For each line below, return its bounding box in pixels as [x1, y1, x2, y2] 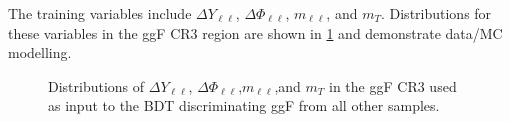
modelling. [8, 42, 72, 63]
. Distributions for [380, 3, 492, 23]
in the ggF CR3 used [329, 75, 457, 96]
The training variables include [8, 3, 192, 23]
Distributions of [48, 75, 145, 96]
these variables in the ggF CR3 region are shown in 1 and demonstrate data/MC [8, 22, 503, 43]
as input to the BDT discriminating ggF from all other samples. [48, 95, 440, 116]
